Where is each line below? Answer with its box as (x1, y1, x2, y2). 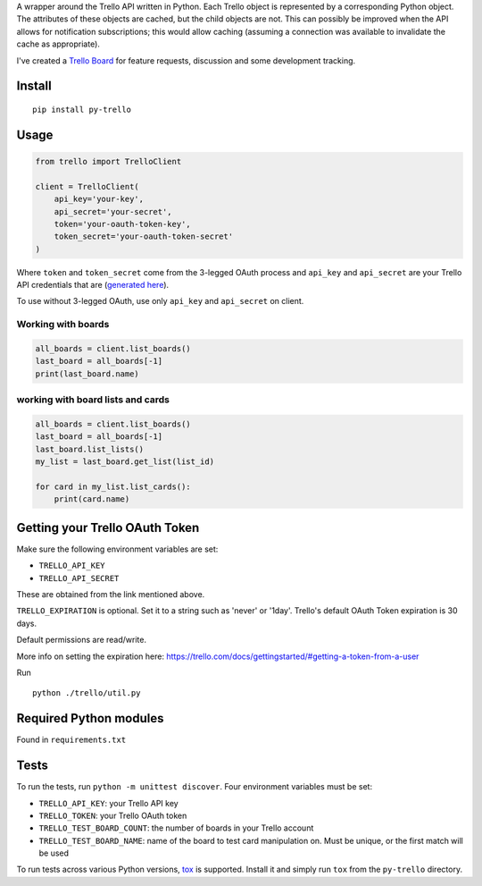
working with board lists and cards (16, 393, 170, 406)
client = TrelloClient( (35, 181, 140, 191)
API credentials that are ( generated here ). (16, 280, 170, 291)
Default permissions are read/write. (16, 635, 147, 646)
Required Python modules (16, 711, 164, 726)
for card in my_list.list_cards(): (35, 481, 191, 492)
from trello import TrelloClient (35, 156, 182, 166)
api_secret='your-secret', (54, 207, 173, 216)
